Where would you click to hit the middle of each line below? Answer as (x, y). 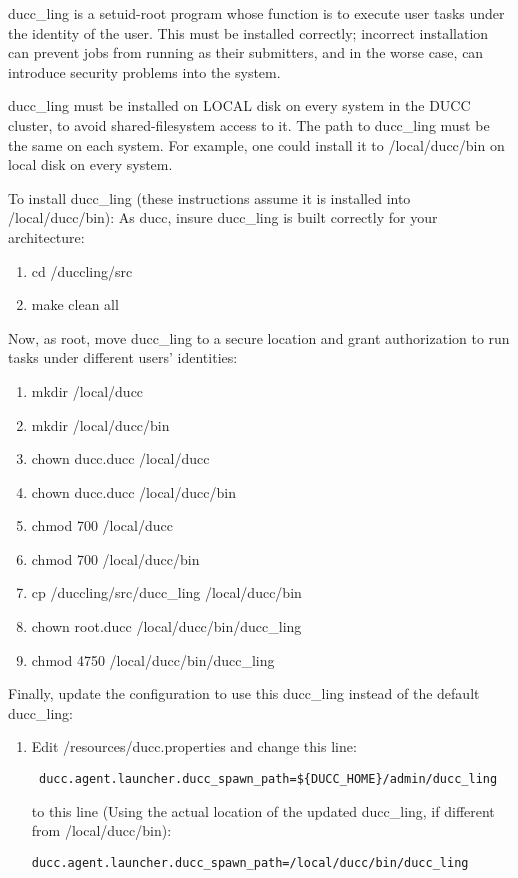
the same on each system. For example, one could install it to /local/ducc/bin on (256, 144)
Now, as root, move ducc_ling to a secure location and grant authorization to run (259, 337)
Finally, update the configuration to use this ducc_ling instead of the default (244, 693)
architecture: (46, 236)
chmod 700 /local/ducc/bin (115, 558)
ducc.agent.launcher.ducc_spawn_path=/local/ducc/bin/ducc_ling (250, 862)
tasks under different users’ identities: (123, 357)
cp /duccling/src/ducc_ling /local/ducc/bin (166, 592)
